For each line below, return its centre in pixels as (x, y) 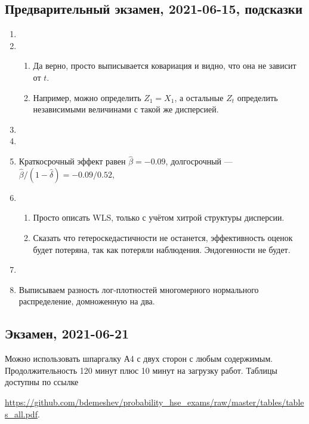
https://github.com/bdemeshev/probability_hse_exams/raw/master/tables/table (154, 402)
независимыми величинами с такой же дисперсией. (126, 109)
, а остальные (199, 97)
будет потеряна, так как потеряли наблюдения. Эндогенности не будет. (162, 249)
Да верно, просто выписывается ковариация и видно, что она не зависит (165, 65)
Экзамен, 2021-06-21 (67, 333)
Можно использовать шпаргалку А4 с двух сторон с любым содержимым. (139, 359)
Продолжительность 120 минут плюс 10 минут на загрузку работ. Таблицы (141, 370)
